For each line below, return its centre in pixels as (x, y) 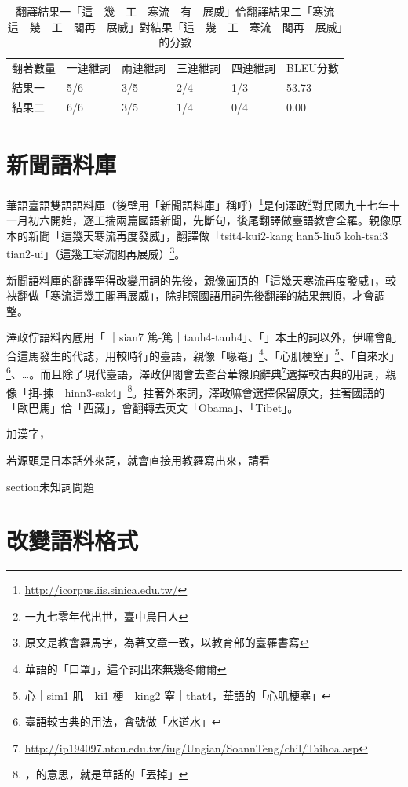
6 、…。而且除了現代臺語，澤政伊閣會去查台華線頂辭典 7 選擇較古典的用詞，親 (202, 372)
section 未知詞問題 (51, 486)
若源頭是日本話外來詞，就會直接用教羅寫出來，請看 (138, 459)
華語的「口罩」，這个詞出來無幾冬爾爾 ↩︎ (126, 669)
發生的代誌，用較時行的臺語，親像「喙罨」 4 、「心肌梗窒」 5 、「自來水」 (219, 354)
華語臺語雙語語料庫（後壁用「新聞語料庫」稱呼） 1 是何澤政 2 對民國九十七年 (198, 203)
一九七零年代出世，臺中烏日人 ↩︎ (106, 616)
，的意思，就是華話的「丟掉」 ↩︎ (106, 774)
